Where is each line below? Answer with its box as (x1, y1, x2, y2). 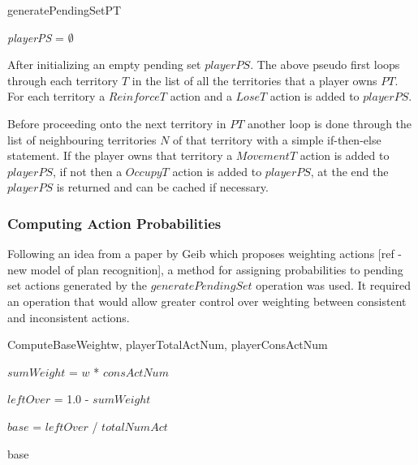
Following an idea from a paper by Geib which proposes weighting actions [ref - (7, 245, 403, 262)
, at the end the (310, 162, 389, 179)
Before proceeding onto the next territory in (7, 114, 226, 131)
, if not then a (52, 162, 123, 179)
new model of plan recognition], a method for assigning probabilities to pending (7, 260, 403, 278)
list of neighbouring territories (7, 131, 157, 148)
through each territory (7, 71, 119, 88)
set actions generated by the (7, 277, 148, 294)
